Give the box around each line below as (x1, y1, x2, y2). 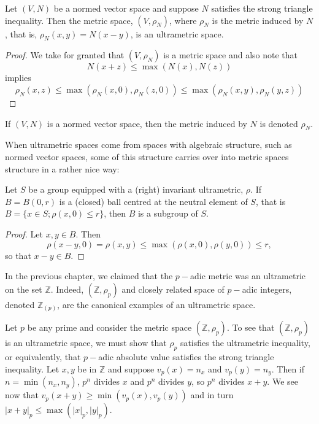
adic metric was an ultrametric (190, 269, 306, 282)
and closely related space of (121, 282, 225, 295)
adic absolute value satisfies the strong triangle (98, 350, 274, 363)
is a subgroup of (137, 207, 198, 220)
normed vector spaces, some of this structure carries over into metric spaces (5, 150, 289, 163)
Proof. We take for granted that (5, 48, 125, 61)
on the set (5, 282, 42, 295)
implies (5, 71, 31, 84)
